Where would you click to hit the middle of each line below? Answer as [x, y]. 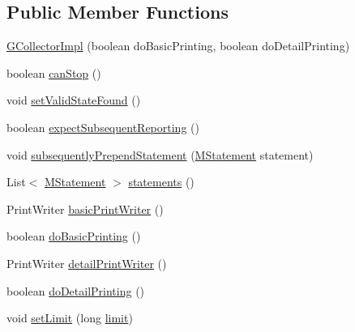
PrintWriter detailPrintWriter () [87, 263]
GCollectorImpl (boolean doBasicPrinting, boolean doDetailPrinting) [178, 46]
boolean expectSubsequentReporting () [103, 127]
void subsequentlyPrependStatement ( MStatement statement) [160, 154]
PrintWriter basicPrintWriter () [85, 209]
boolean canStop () [54, 72]
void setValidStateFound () [74, 100]
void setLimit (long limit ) [70, 318]
